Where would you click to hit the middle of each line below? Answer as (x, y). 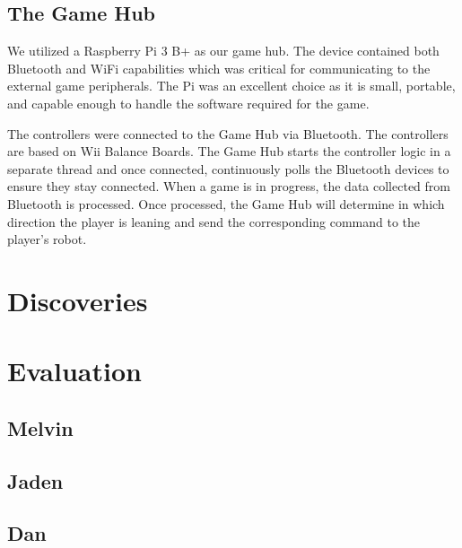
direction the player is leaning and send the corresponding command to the (214, 221)
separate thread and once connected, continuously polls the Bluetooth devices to (228, 168)
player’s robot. (47, 239)
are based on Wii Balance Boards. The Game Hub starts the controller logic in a (229, 151)
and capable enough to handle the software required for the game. (188, 103)
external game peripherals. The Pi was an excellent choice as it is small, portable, (231, 86)
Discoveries (78, 300)
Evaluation (74, 371)
